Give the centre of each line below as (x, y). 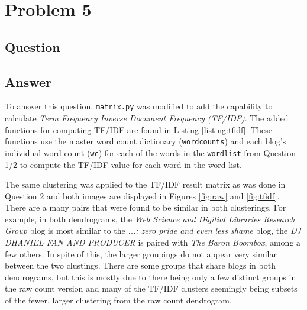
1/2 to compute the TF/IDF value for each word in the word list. (123, 164)
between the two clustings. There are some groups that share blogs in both (140, 265)
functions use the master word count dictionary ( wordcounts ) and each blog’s (146, 141)
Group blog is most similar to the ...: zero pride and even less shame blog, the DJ (153, 230)
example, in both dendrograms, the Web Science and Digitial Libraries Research (150, 219)
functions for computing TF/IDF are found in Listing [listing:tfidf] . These (138, 129)
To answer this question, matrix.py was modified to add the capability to (139, 106)
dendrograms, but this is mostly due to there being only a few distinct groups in (151, 277)
